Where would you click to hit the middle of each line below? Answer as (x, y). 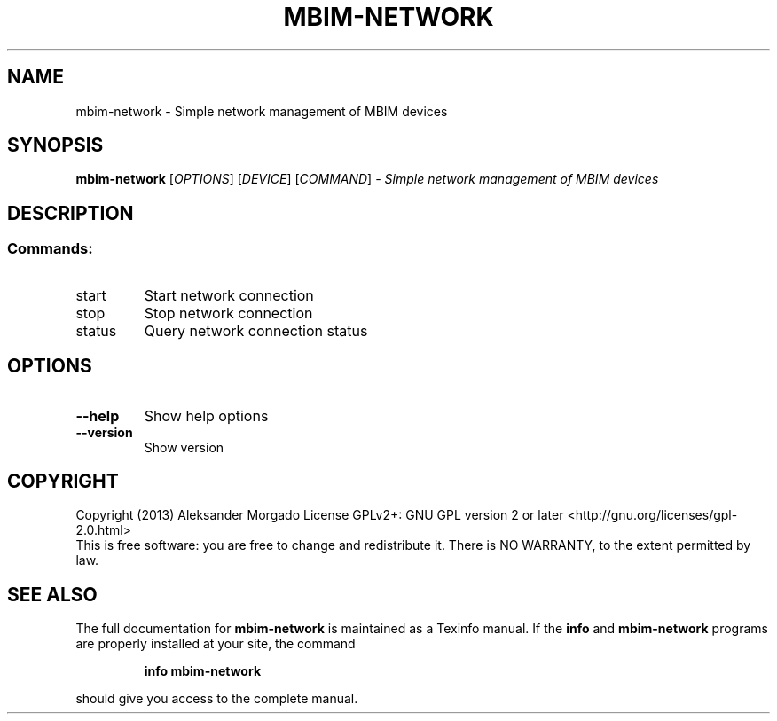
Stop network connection (228, 313)
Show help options (206, 415)
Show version (184, 447)
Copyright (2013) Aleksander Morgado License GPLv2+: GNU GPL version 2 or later (320, 515)
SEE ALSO (52, 594)
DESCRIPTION (71, 213)
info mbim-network (202, 671)
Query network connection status (256, 330)
